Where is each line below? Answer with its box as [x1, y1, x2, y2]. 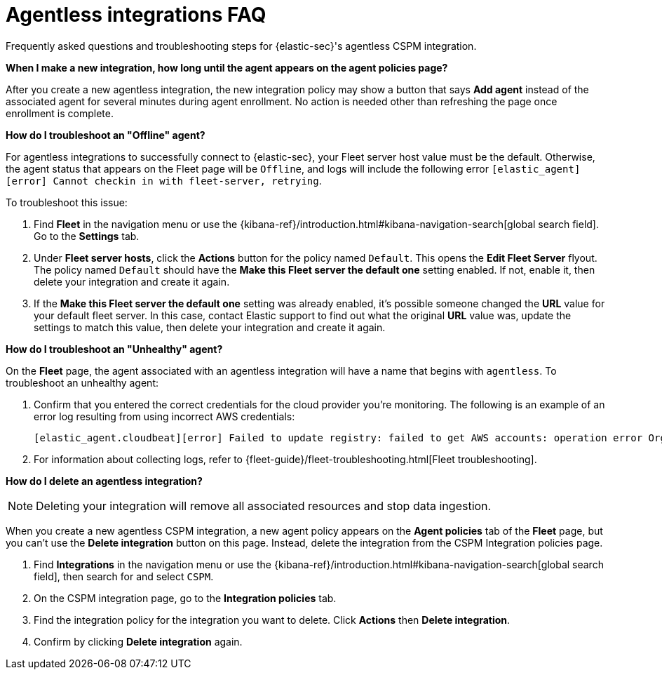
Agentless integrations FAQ [6, 3, 266, 27]
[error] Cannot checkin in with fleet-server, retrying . [6, 174, 322, 187]
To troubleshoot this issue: [6, 196, 128, 208]
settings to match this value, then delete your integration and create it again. [34, 321, 386, 333]
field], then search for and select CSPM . [34, 570, 214, 582]
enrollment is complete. [6, 107, 114, 119]
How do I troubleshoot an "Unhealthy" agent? [6, 342, 223, 355]
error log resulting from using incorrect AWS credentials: [34, 410, 295, 422]
